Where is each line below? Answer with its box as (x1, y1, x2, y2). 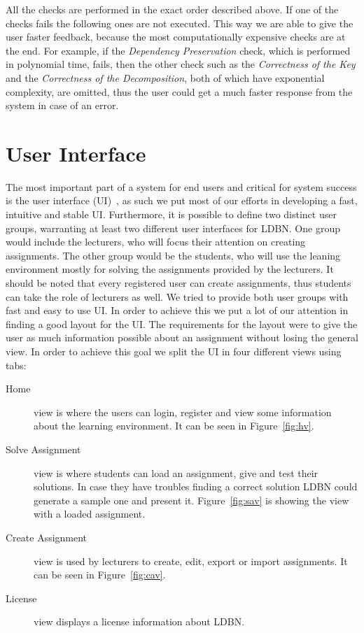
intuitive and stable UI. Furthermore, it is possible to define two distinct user (6, 207, 337, 222)
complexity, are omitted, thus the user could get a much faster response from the (6, 84, 353, 99)
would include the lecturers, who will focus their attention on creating (6, 234, 306, 249)
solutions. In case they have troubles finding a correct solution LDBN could (34, 479, 358, 494)
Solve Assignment (6, 441, 81, 456)
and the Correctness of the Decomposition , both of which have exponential (6, 70, 325, 85)
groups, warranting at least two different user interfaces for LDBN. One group (6, 220, 340, 235)
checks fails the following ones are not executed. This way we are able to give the (6, 15, 353, 30)
